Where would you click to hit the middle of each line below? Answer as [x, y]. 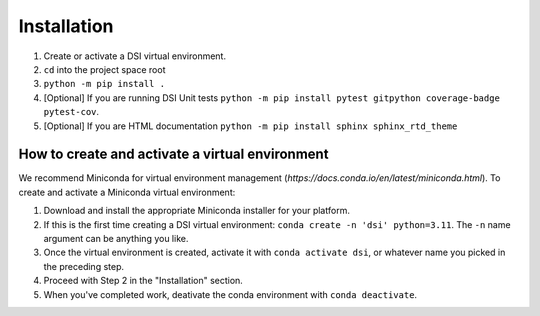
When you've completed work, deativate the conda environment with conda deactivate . [230, 294]
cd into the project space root [104, 69]
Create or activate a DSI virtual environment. [135, 56]
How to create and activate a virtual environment [173, 154]
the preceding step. [84, 266]
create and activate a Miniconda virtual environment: [127, 192]
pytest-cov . [71, 112]
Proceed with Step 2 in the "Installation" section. [143, 281]
